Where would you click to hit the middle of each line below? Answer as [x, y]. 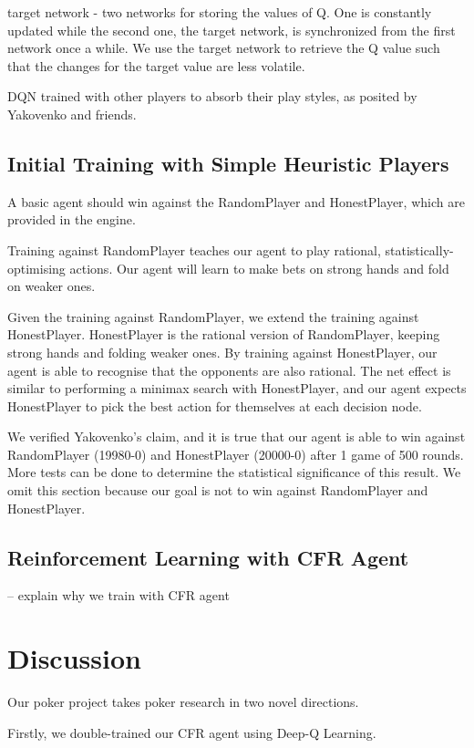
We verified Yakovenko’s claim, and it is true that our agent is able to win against [237, 436]
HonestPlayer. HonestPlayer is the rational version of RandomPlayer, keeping [224, 334]
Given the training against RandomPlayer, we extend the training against [213, 316]
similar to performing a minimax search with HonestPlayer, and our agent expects [237, 388]
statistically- [419, 249]
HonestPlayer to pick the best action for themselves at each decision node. [215, 405]
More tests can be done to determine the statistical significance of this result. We [234, 472]
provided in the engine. [72, 219]
